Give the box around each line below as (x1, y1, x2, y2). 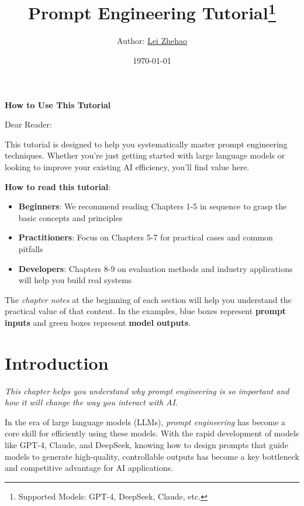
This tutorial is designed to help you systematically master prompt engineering (5, 137, 288, 150)
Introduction (5, 350, 109, 374)
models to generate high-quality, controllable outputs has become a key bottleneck (5, 450, 299, 462)
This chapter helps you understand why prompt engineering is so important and (5, 384, 289, 397)
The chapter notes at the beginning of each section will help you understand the (5, 293, 292, 305)
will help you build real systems (18, 274, 132, 286)
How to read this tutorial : (5, 180, 111, 192)
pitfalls (18, 242, 43, 254)
